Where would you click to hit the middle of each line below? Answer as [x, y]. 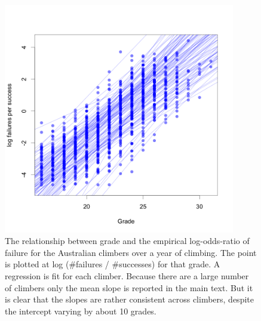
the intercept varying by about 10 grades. [81, 311]
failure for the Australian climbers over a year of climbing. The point [131, 252]
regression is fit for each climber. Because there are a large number [127, 275]
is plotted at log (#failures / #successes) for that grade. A [113, 264]
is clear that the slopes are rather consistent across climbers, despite [129, 299]
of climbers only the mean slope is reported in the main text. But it [129, 287]
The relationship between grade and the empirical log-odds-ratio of [127, 241]
